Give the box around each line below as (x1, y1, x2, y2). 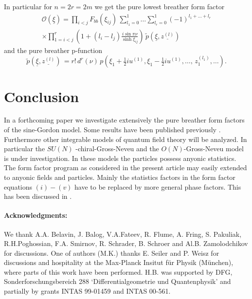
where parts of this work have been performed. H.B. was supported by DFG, (4, 266, 233, 277)
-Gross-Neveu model (183, 143, 244, 154)
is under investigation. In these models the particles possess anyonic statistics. (4, 153, 236, 163)
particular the (4, 143, 45, 154)
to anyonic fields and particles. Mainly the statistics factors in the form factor (4, 172, 235, 182)
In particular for (4, 1, 52, 11)
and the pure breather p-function (4, 45, 102, 55)
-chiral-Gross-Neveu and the (75, 143, 159, 154)
